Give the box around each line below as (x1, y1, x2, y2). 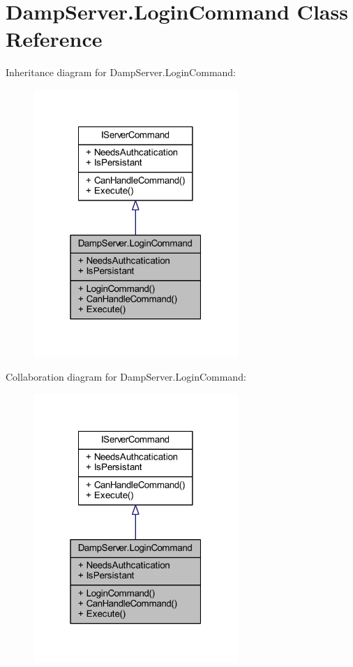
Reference (6, 24, 103, 53)
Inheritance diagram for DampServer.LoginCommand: (6, 65, 236, 80)
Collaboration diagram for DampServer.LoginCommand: (6, 369, 246, 383)
